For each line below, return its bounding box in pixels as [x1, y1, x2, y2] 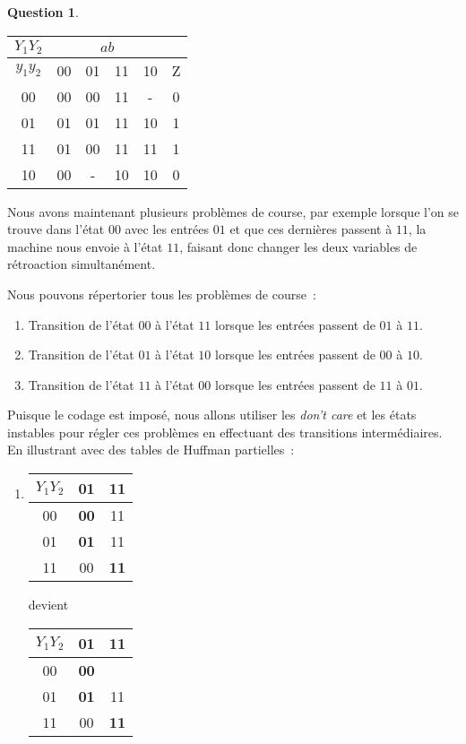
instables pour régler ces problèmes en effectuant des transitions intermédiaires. [7, 422, 443, 441]
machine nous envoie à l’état [7, 237, 163, 255]
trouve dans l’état [7, 220, 105, 238]
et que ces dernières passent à [229, 220, 393, 238]
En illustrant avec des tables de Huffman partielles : [7, 440, 295, 459]
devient [28, 595, 69, 614]
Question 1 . [7, 3, 79, 21]
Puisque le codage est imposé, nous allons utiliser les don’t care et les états [7, 405, 417, 424]
